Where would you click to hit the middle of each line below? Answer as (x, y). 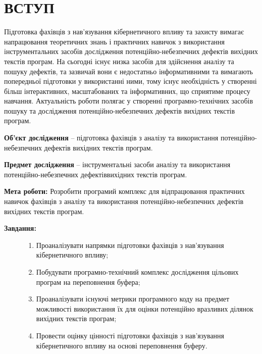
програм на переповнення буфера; (88, 282)
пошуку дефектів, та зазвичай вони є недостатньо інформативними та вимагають (128, 71)
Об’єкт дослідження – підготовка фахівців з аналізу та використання (111, 138)
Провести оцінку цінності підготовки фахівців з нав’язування (130, 335)
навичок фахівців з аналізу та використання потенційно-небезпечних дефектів (124, 201)
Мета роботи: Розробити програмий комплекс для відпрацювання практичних (124, 191)
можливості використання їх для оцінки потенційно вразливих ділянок (145, 308)
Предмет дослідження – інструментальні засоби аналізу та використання (117, 164)
